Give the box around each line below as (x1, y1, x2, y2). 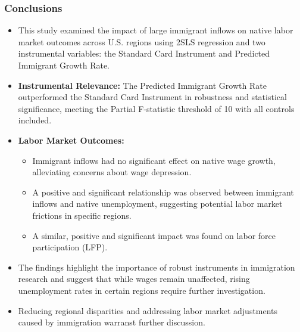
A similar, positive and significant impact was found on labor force (32, 229, 276, 241)
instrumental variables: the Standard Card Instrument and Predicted (18, 47, 270, 60)
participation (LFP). (32, 241, 108, 253)
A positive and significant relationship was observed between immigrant (32, 185, 294, 198)
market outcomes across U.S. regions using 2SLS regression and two (18, 35, 265, 48)
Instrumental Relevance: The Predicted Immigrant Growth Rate (18, 79, 267, 91)
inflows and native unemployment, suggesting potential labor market (32, 197, 283, 210)
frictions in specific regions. (32, 209, 132, 221)
